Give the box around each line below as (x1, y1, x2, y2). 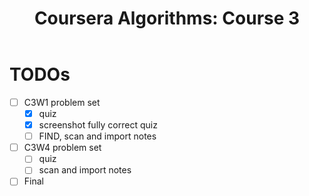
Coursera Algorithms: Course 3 (33, 7, 301, 30)
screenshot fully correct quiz (38, 119, 158, 131)
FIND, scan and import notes (38, 130, 157, 142)
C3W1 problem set (23, 96, 101, 108)
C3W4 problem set (23, 142, 102, 154)
